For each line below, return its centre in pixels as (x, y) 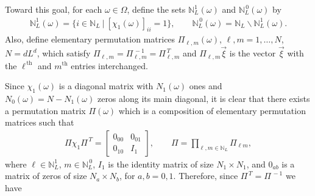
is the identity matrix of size (161, 164)
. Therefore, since (206, 176)
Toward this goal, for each (54, 9)
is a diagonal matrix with (106, 86)
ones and (206, 86)
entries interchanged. (109, 65)
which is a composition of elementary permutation (212, 110)
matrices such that (40, 122)
